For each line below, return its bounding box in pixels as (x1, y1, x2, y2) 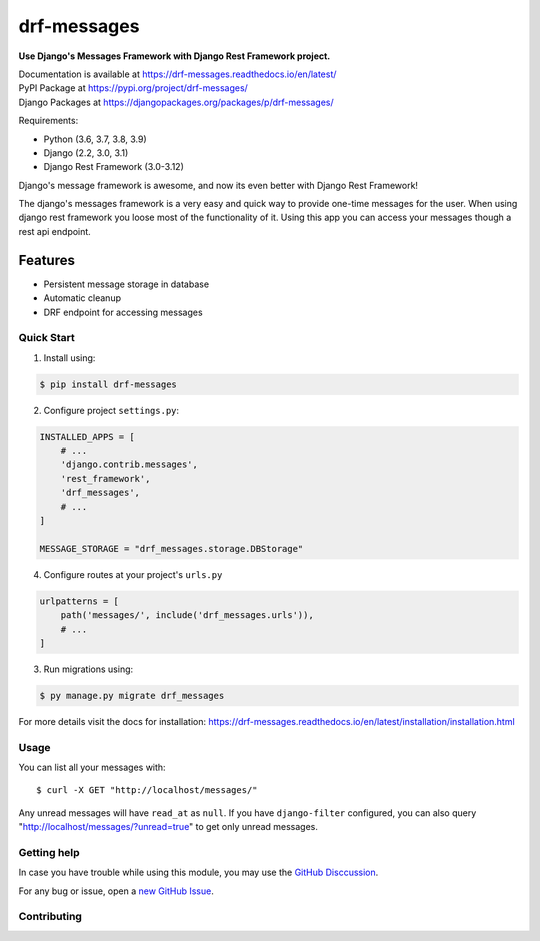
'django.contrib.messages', (60, 459, 199, 470)
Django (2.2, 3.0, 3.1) (43, 146, 129, 159)
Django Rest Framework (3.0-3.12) (43, 161, 185, 173)
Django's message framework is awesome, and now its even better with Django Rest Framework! (18, 179, 419, 191)
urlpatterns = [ (39, 595, 120, 607)
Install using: (43, 351, 96, 364)
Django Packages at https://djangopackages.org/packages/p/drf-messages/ (18, 96, 334, 108)
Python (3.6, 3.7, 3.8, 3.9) (43, 133, 147, 145)
